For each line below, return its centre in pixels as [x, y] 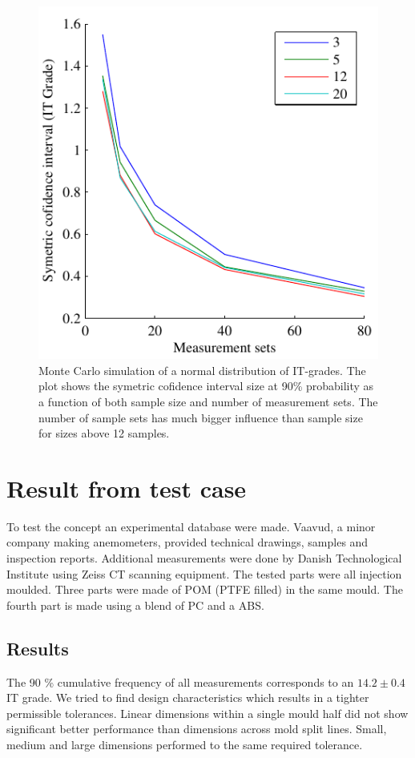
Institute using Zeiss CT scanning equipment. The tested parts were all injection [204, 573]
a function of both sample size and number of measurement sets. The [208, 401]
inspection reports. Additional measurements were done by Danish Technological [204, 558]
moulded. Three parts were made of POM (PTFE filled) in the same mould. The [205, 589]
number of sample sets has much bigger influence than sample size [201, 417]
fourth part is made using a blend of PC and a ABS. [135, 605]
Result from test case [127, 488]
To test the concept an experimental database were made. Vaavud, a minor [191, 526]
